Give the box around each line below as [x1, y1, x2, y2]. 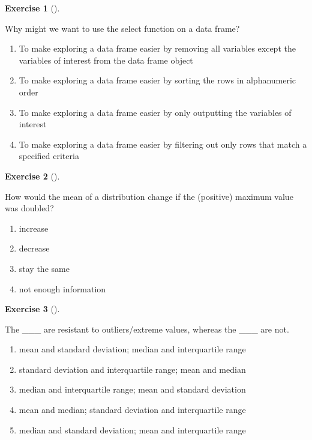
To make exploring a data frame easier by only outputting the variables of [19, 106, 292, 118]
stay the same [19, 262, 70, 274]
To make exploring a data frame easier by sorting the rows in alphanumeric [19, 74, 296, 86]
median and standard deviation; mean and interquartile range [19, 423, 246, 436]
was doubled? [5, 202, 54, 214]
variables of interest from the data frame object [19, 53, 193, 66]
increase [19, 222, 49, 234]
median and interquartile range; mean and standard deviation [19, 383, 246, 396]
